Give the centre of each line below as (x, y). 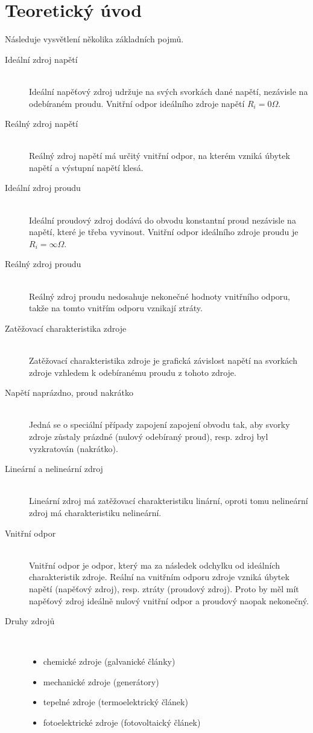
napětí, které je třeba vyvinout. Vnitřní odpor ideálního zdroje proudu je (164, 232)
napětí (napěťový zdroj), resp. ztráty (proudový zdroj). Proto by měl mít (164, 588)
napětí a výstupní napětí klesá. (86, 167)
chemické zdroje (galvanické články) (109, 661)
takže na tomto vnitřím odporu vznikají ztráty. (116, 308)
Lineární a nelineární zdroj (54, 469)
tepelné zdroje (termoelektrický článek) (115, 702)
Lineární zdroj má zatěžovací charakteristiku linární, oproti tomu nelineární (169, 501)
